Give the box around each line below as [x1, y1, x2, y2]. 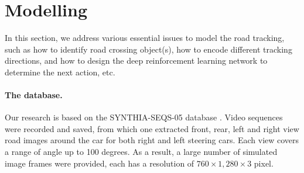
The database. [5, 89, 63, 101]
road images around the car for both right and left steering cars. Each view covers [5, 134, 299, 146]
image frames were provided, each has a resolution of [5, 157, 194, 169]
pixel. [254, 157, 274, 169]
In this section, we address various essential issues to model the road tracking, [5, 32, 285, 44]
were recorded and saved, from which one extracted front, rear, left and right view [5, 122, 299, 134]
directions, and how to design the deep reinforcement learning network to [5, 54, 268, 67]
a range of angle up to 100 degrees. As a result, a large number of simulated [5, 146, 278, 158]
